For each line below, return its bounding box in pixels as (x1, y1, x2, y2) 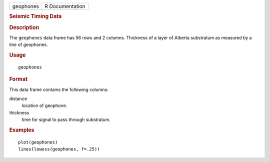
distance (9, 95, 27, 102)
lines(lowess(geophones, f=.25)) (18, 146, 100, 152)
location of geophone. (21, 102, 67, 108)
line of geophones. (9, 41, 48, 47)
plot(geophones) (18, 139, 58, 145)
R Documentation (44, 3, 85, 9)
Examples (9, 126, 34, 133)
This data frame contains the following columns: (9, 86, 108, 92)
